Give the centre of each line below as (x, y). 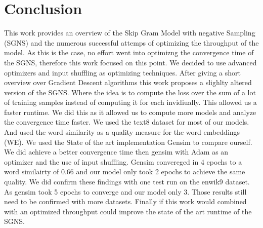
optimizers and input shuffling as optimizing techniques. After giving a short (122, 72)
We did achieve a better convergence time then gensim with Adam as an (116, 152)
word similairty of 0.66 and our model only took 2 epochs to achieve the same (125, 172)
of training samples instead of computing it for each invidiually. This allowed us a (130, 102)
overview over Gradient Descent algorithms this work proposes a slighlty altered (128, 82)
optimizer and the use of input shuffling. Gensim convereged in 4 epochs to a (123, 161)
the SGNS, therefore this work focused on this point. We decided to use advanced (130, 62)
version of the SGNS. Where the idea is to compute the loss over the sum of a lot (130, 92)
